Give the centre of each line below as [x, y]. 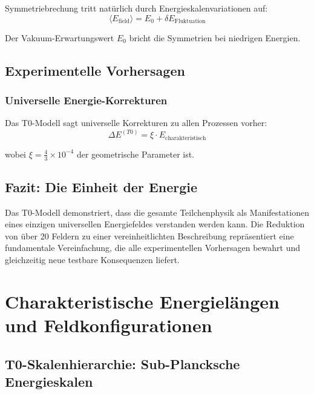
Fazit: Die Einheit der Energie [101, 186]
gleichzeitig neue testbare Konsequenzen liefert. [92, 260]
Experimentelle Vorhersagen [95, 70]
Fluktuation [190, 22]
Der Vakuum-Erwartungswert [60, 37]
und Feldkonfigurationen [109, 325]
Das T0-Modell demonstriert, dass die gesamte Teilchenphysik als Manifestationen [157, 212]
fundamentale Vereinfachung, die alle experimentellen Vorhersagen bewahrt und [152, 248]
